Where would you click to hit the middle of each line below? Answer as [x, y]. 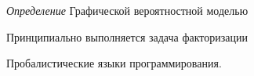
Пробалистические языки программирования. [114, 63]
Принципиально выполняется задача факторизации [127, 36]
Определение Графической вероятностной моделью [127, 10]
